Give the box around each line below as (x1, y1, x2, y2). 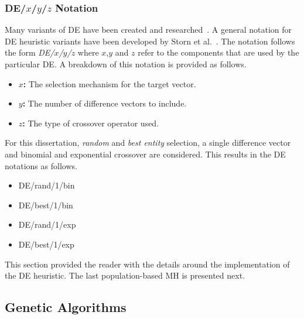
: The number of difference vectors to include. (22, 97, 187, 109)
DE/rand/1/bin (18, 179, 75, 191)
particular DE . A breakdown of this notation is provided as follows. (5, 58, 247, 70)
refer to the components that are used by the (138, 46, 299, 59)
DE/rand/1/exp (18, 218, 76, 231)
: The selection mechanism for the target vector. (23, 77, 196, 90)
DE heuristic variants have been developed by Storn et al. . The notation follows (5, 35, 295, 47)
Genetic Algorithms (5, 298, 127, 316)
